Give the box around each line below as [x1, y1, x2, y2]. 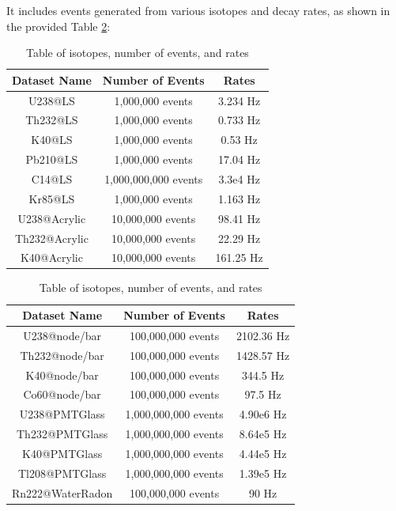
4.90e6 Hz [239, 406, 287, 422]
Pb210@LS [25, 151, 78, 168]
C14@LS [31, 171, 73, 187]
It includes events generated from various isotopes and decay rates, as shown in [6, 2, 390, 18]
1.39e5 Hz [239, 464, 287, 481]
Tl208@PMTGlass [17, 464, 107, 481]
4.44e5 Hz [239, 445, 287, 461]
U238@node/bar [23, 327, 102, 343]
